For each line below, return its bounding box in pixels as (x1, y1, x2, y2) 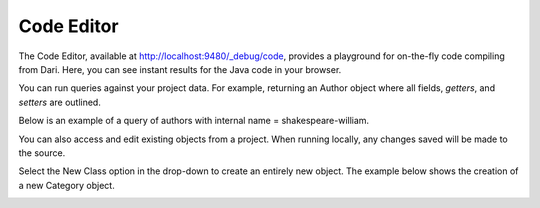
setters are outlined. (18, 96, 102, 108)
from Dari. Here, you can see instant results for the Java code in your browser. (18, 63, 342, 75)
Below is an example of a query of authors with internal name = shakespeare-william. (18, 115, 370, 127)
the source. (18, 146, 66, 159)
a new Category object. (18, 179, 115, 191)
